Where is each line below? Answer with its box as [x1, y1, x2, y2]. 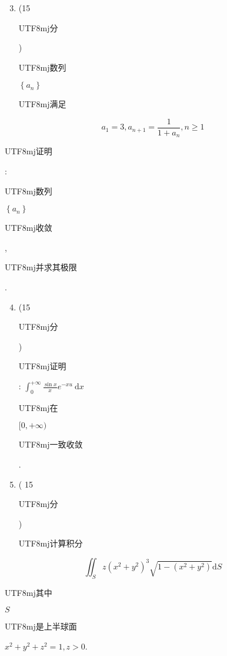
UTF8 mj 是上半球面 [5, 620, 77, 632]
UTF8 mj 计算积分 [18, 537, 83, 549]
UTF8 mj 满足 [18, 98, 66, 110]
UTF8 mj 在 [18, 401, 58, 413]
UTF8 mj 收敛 [5, 221, 52, 234]
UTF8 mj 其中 [5, 586, 52, 598]
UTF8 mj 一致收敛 [18, 438, 83, 450]
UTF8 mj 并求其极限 [5, 261, 77, 273]
